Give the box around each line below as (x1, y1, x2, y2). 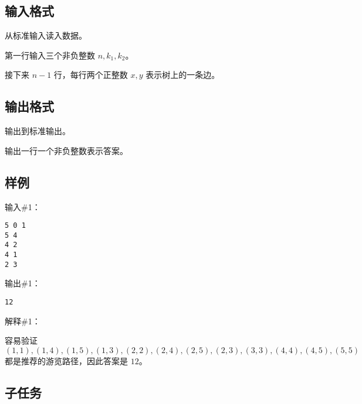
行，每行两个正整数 (53, 69, 128, 81)
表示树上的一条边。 (146, 69, 220, 81)
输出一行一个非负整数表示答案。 (5, 144, 128, 156)
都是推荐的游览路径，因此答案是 (5, 354, 128, 367)
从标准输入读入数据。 (5, 29, 87, 42)
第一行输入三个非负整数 (5, 49, 95, 61)
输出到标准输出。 (5, 125, 70, 137)
